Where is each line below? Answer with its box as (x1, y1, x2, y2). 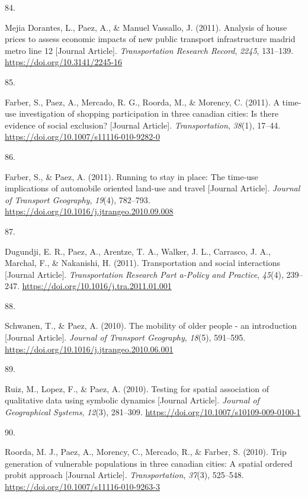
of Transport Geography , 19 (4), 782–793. (5, 193, 150, 206)
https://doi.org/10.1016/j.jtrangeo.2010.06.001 (5, 342, 174, 355)
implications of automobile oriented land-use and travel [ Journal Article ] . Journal (5, 182, 300, 194)
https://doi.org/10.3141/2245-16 (5, 56, 123, 68)
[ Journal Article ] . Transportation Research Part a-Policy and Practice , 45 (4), (5, 268, 284, 280)
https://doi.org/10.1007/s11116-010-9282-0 (5, 130, 160, 143)
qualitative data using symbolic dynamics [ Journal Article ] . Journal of (5, 394, 259, 406)
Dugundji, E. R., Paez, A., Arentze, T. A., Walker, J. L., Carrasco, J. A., (5, 245, 271, 257)
